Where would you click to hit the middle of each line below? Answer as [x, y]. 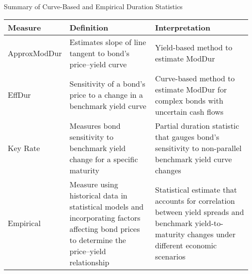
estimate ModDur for [191, 89]
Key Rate [24, 148]
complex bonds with [189, 100]
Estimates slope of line [108, 42]
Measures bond [95, 125]
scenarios [170, 257]
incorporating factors [105, 217]
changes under [211, 234]
